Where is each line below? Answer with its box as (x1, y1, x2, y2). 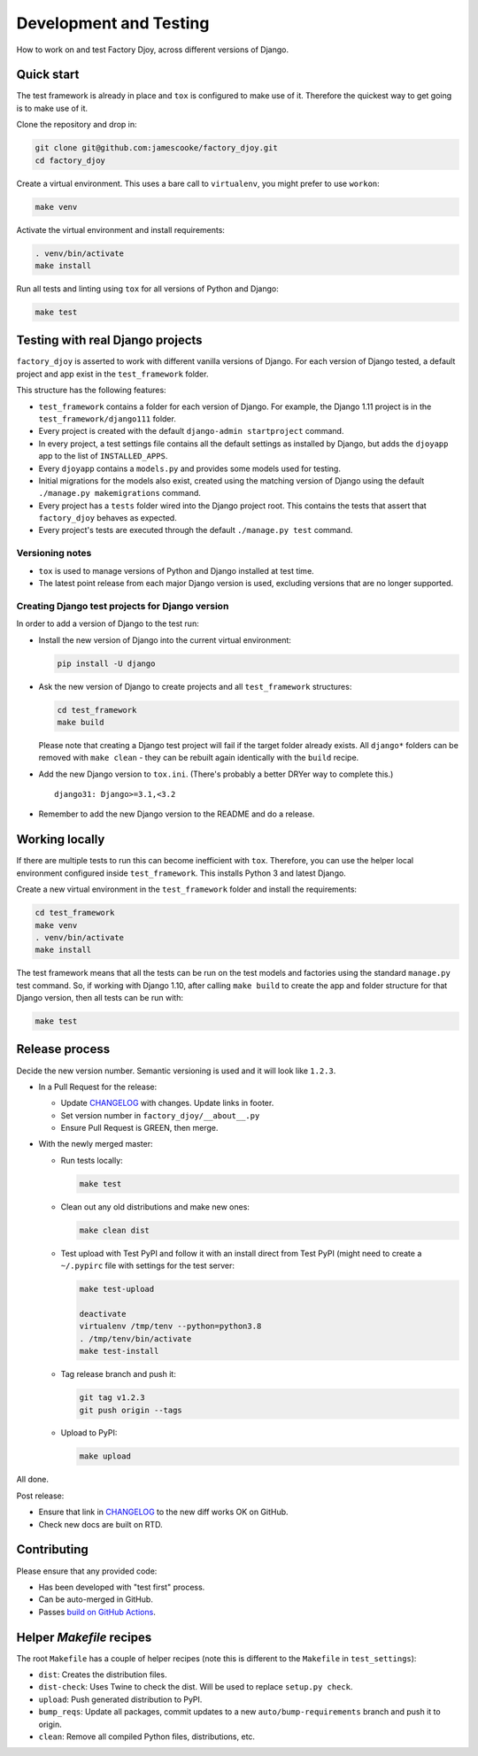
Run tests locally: (60, 1155, 123, 1165)
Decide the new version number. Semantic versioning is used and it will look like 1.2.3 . (16, 1065, 336, 1076)
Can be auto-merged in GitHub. (38, 1594, 154, 1605)
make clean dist (79, 1225, 150, 1235)
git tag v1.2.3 (79, 1393, 145, 1403)
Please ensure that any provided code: (16, 1566, 158, 1576)
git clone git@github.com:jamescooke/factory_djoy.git (35, 143, 278, 153)
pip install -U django (57, 658, 156, 669)
